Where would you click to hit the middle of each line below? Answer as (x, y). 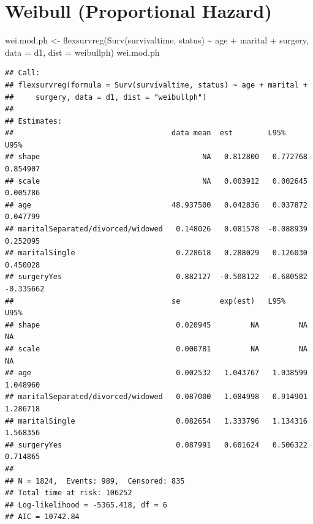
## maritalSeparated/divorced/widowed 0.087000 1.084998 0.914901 (156, 397)
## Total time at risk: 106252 (69, 493)
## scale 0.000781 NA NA (156, 349)
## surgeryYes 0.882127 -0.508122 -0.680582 (156, 277)
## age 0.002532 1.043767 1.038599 (156, 373)
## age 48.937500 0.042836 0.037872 (156, 205)
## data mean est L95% (145, 133)
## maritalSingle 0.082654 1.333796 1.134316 (156, 421)
